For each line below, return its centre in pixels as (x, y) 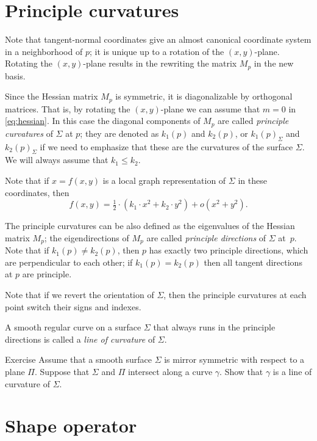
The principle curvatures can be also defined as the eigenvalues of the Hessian (150, 226)
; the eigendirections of (87, 237)
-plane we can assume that (210, 108)
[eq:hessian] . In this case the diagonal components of (103, 121)
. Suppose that (62, 372)
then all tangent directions (253, 262)
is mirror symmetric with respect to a (234, 359)
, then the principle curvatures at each (235, 295)
